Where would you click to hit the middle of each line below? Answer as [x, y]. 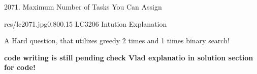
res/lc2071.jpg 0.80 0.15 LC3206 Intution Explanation [86, 23]
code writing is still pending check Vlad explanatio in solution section [129, 57]
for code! [20, 67]
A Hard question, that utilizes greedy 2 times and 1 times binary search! [117, 41]
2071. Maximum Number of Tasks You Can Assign [83, 7]
